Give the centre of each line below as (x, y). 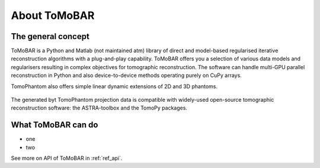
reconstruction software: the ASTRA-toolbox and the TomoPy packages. (99, 108)
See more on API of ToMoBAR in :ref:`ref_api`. (67, 158)
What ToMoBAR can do (55, 125)
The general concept (50, 36)
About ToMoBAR (53, 15)
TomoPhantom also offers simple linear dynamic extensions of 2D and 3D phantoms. (114, 86)
